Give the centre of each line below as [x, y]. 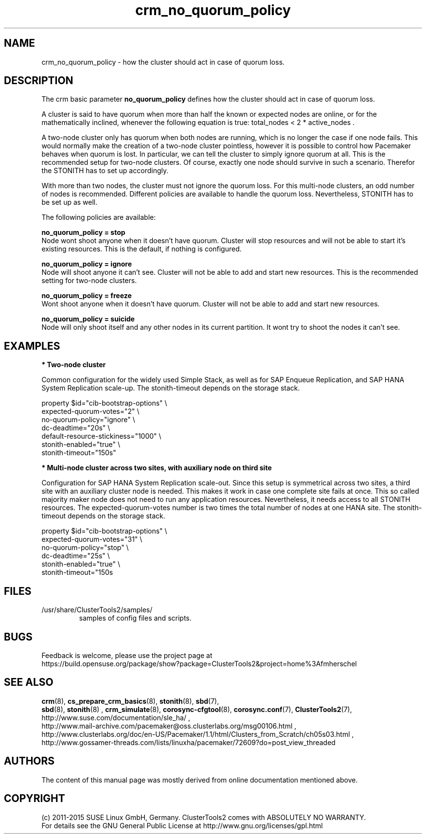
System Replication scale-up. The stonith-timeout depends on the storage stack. [171, 388]
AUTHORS [29, 761]
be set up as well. [70, 202]
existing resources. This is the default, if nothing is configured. [142, 249]
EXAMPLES [32, 346]
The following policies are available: [99, 217]
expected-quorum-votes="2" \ [90, 411]
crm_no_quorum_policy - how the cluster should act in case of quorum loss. [163, 62]
